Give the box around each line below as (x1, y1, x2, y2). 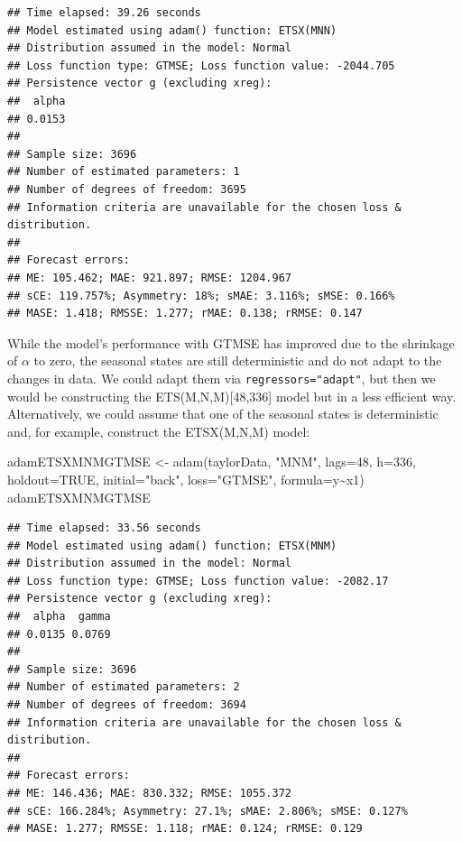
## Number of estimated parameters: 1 (7, 165, 240, 179)
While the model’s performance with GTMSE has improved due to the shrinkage (7, 333, 455, 352)
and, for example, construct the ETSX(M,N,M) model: (7, 421, 310, 440)
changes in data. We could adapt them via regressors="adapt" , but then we (7, 368, 436, 387)
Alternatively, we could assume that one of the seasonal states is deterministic (7, 404, 439, 423)
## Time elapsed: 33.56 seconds (7, 522, 201, 535)
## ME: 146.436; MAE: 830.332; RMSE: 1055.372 (7, 787, 291, 799)
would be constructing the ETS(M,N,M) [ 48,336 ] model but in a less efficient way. (7, 386, 457, 405)
